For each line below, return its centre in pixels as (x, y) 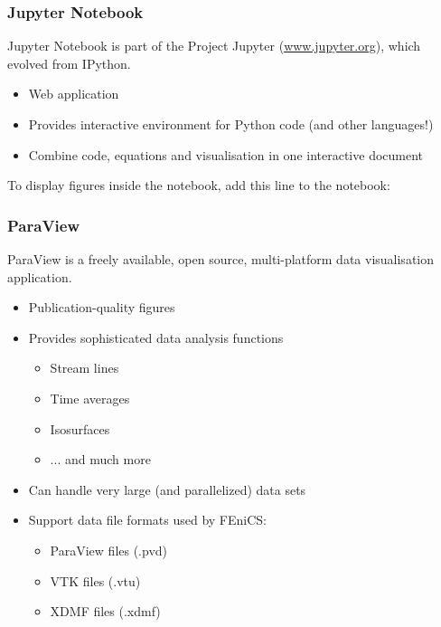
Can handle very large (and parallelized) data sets (167, 489)
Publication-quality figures (102, 307)
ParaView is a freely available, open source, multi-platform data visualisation (221, 259)
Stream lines (84, 368)
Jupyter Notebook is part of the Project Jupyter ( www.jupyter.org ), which (214, 46)
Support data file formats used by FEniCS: (147, 520)
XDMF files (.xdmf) (105, 611)
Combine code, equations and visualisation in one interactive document (226, 154)
